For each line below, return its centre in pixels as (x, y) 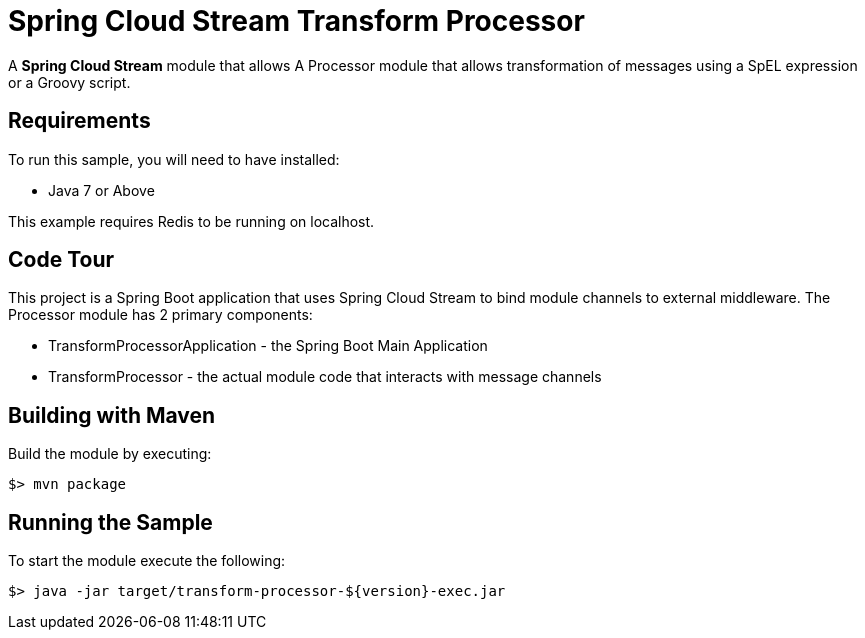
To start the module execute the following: (147, 561)
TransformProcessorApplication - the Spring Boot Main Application (268, 346)
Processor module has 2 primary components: (160, 315)
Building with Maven (112, 415)
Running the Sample (110, 522)
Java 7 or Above (101, 190)
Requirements (79, 121)
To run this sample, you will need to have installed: (174, 159)
